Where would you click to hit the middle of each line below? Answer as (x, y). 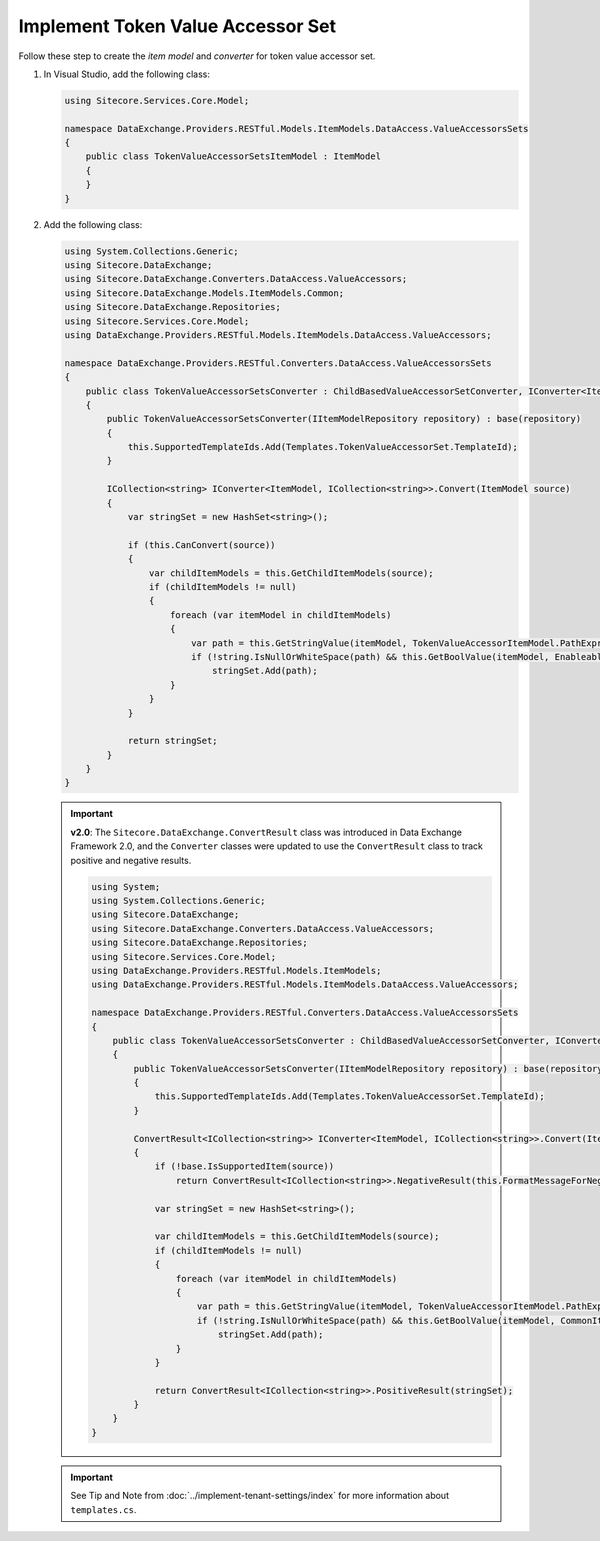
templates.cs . (103, 1509)
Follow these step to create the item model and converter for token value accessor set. (197, 56)
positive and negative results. (131, 860)
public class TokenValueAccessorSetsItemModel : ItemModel (233, 156)
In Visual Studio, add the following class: (126, 74)
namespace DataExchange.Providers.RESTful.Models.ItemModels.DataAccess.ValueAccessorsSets (296, 128)
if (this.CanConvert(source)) (201, 544)
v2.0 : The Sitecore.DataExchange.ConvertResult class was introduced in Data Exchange (266, 832)
